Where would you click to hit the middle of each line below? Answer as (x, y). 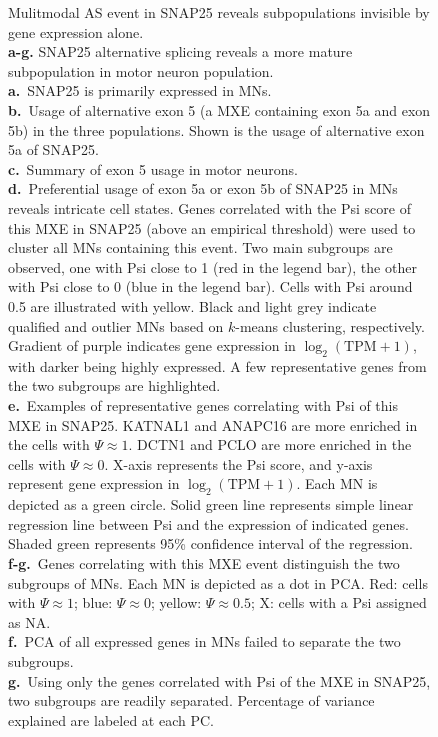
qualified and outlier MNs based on (116, 325)
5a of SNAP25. (53, 149)
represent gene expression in (94, 483)
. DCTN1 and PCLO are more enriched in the (270, 444)
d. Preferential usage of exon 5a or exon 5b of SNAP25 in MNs (203, 188)
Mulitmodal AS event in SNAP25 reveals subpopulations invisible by (219, 12)
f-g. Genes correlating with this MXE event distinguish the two (204, 563)
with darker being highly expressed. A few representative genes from (217, 365)
